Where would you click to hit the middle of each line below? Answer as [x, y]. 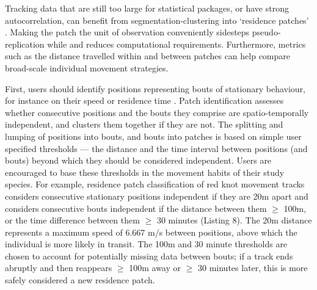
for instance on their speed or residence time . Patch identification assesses [144, 100]
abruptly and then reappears [59, 268]
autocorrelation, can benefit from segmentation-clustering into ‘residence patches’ [157, 20]
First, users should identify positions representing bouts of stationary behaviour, [155, 88]
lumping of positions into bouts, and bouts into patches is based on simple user [153, 136]
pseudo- [266, 32]
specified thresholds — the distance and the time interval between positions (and [156, 148]
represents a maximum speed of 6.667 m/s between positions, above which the [151, 232]
